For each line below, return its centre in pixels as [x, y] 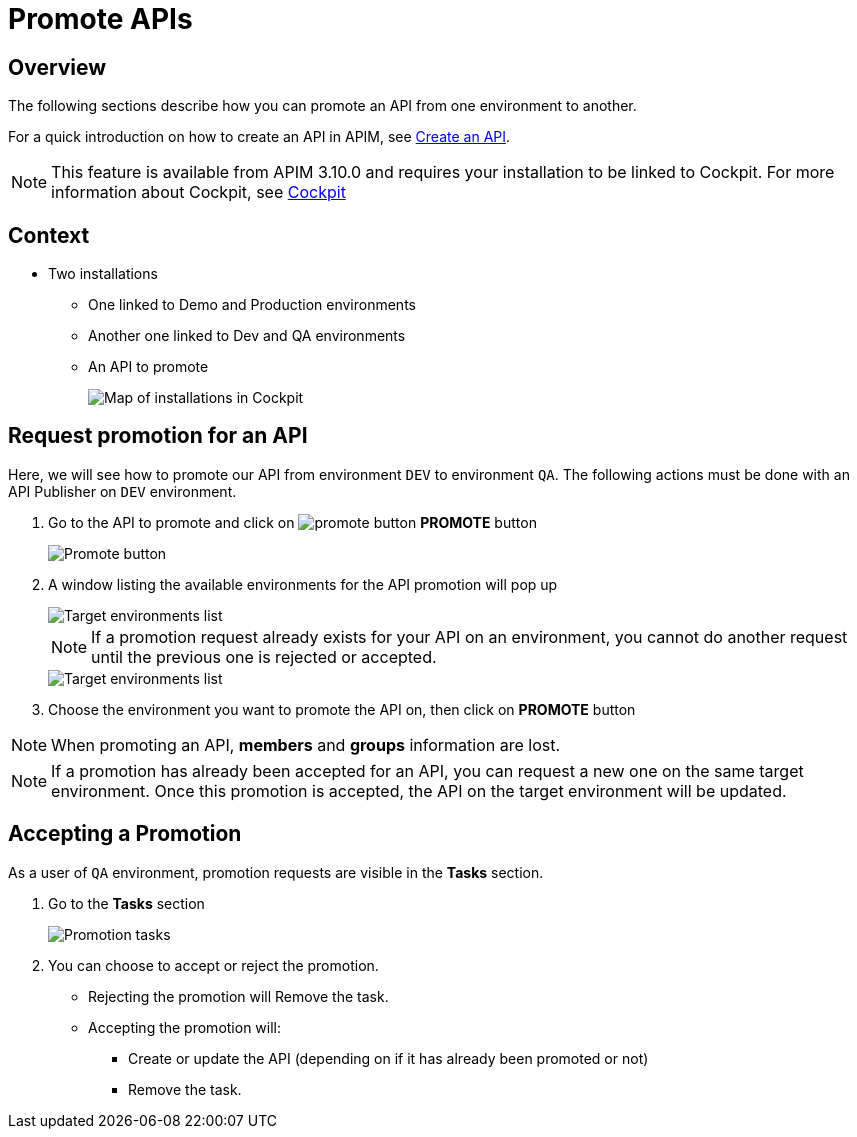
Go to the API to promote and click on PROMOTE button [292, 522]
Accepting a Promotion [125, 834]
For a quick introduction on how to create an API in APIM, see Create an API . [259, 137]
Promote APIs [100, 19]
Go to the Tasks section [126, 903]
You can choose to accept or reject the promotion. [213, 965]
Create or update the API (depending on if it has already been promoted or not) [388, 1058]
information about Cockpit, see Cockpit [198, 192]
